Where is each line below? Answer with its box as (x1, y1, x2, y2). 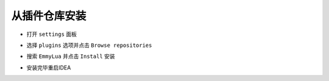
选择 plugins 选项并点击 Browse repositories (26, 41, 152, 49)
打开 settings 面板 (26, 30, 77, 38)
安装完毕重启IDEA (26, 64, 71, 71)
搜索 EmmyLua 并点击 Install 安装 (26, 52, 115, 60)
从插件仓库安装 (11, 9, 87, 23)
